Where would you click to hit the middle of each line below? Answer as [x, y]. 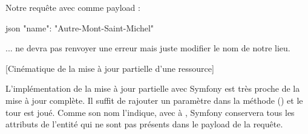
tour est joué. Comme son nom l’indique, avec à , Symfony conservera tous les [150, 112]
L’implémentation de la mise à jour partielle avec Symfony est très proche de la [153, 88]
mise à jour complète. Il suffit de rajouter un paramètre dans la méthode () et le [154, 100]
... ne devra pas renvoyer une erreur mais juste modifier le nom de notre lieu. [148, 48]
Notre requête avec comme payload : [73, 7]
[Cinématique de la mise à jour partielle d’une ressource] [110, 68]
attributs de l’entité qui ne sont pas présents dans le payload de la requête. [144, 124]
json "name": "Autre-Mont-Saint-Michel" [80, 27]
